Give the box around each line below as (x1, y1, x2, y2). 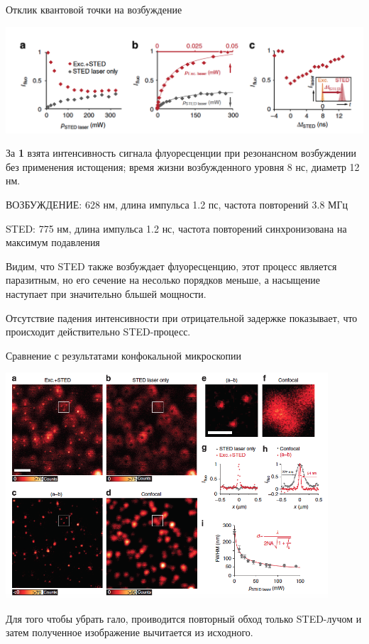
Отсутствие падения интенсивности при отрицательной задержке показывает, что (6, 310, 358, 325)
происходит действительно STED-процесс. (6, 324, 191, 339)
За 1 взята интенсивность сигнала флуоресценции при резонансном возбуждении (6, 145, 356, 160)
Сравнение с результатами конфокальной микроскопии (6, 348, 241, 362)
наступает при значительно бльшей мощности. (6, 287, 206, 301)
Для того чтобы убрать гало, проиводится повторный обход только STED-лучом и (6, 611, 362, 626)
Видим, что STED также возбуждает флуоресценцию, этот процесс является (6, 258, 337, 273)
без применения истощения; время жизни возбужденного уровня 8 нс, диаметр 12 (6, 159, 360, 174)
